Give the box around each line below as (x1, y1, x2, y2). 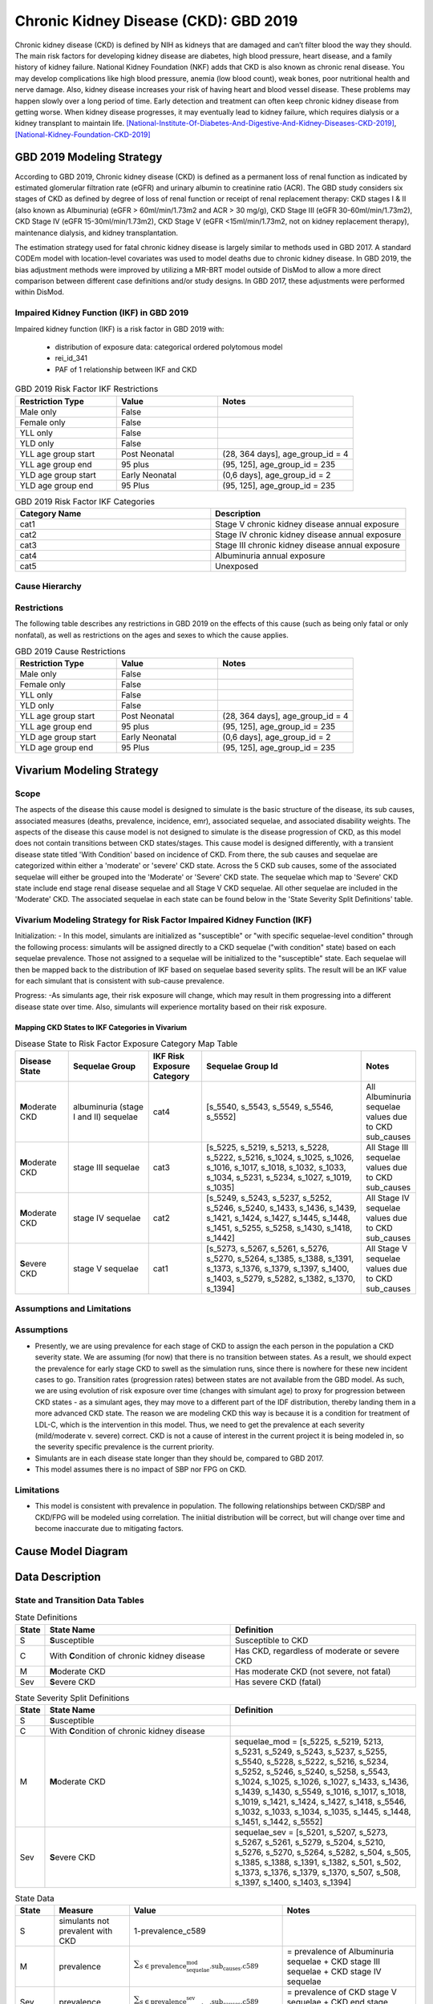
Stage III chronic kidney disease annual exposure (215, 539, 400, 551)
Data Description (14, 1570, 102, 1583)
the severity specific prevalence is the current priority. (34, 1442, 214, 1452)
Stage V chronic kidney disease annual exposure (215, 518, 399, 529)
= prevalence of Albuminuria (286, 1946, 395, 1958)
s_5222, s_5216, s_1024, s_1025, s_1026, (205, 1151, 354, 1162)
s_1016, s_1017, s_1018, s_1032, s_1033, (205, 1162, 346, 1173)
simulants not (59, 1916, 110, 1927)
